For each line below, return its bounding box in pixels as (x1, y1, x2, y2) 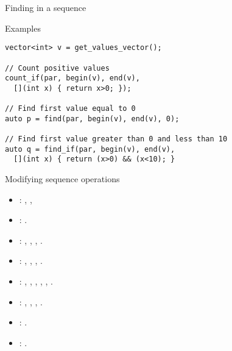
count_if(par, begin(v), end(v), (5, 74, 140, 83)
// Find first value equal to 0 (5, 104, 136, 113)
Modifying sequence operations (5, 172, 120, 185)
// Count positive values (5, 63, 110, 73)
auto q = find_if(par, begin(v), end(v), (5, 144, 175, 154)
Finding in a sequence (5, 1, 86, 13)
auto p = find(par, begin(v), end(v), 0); (5, 114, 180, 123)
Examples (5, 21, 41, 34)
